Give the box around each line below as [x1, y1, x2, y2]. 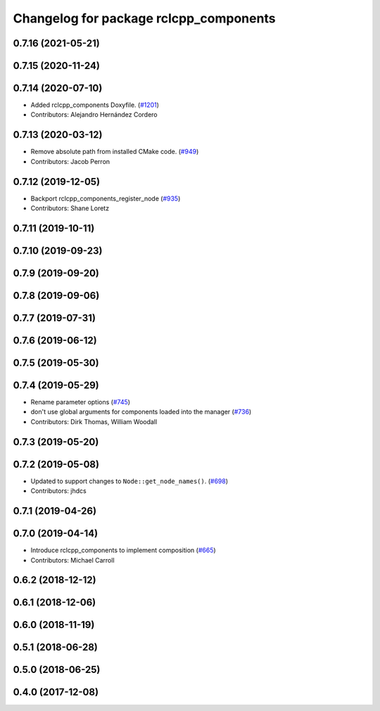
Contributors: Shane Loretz [30, 204, 109, 212]
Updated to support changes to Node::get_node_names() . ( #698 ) [30, 477, 229, 485]
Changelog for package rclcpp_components [13, 11, 276, 26]
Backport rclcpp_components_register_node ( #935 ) [30, 194, 181, 203]
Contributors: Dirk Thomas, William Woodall [30, 417, 158, 425]
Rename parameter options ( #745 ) [30, 398, 130, 406]
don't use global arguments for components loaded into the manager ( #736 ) [30, 408, 252, 416]
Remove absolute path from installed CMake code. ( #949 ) [30, 148, 199, 156]
